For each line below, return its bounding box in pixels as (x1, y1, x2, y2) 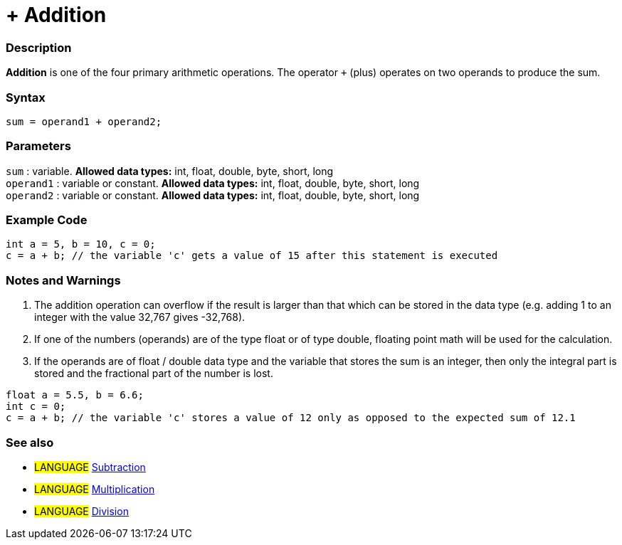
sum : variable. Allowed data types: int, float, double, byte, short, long (6, 164, 334, 177)
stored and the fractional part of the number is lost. (34, 367, 273, 380)
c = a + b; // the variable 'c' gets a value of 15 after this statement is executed (6, 250, 498, 262)
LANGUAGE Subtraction (34, 460, 146, 473)
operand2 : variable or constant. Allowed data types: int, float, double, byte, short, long (6, 189, 420, 201)
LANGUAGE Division (34, 504, 129, 517)
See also (6, 435, 54, 450)
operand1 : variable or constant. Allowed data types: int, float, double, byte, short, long (6, 176, 420, 189)
